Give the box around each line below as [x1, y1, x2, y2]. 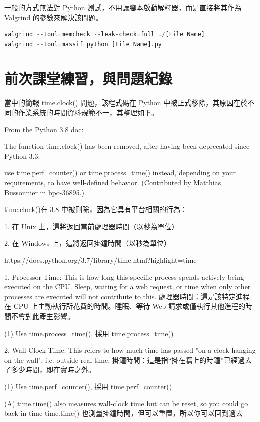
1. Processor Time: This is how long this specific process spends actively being [4, 271, 244, 282]
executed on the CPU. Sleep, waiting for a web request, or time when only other [4, 281, 251, 292]
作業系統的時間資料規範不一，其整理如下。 [18, 107, 158, 118]
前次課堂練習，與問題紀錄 [4, 68, 173, 88]
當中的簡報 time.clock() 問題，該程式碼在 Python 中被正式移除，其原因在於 [4, 97, 248, 108]
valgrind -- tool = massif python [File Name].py [4, 40, 162, 48]
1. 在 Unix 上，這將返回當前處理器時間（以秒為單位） [4, 221, 179, 231]
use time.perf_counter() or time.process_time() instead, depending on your [4, 167, 236, 178]
